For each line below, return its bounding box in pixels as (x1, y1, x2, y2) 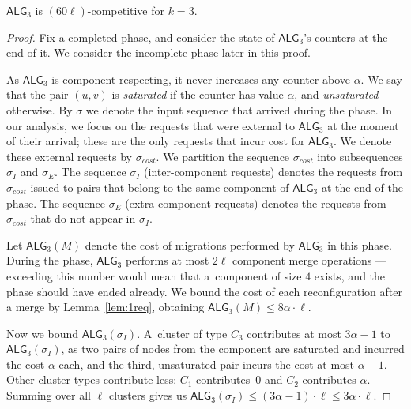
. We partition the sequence (156, 148, 290, 164)
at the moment (327, 117, 399, 133)
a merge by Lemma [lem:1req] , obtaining (6, 298, 205, 315)
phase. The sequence (6, 194, 105, 211)
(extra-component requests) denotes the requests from (125, 194, 386, 211)
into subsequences (317, 148, 403, 164)
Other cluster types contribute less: (6, 371, 177, 388)
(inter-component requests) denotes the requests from (144, 163, 403, 180)
